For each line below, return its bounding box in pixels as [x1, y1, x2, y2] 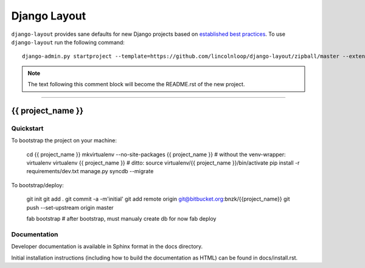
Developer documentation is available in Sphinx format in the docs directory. [11, 243, 203, 250]
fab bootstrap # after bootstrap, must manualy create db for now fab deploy [26, 215, 217, 222]
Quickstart [11, 124, 44, 132]
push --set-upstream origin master [26, 204, 114, 211]
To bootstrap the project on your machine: [11, 137, 117, 144]
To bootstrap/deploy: [11, 181, 64, 188]
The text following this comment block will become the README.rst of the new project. [27, 81, 245, 88]
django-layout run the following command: [11, 38, 125, 46]
